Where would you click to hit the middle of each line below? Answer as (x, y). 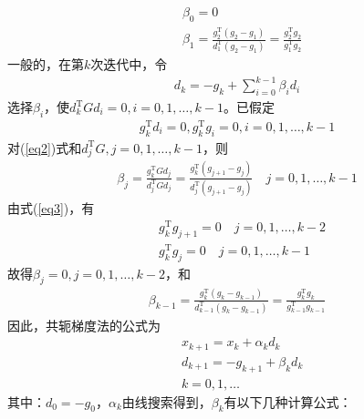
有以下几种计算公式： (288, 401)
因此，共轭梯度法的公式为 (84, 325)
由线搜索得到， (166, 401)
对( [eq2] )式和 (45, 147)
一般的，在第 (46, 64)
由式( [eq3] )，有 (51, 208)
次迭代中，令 (129, 64)
